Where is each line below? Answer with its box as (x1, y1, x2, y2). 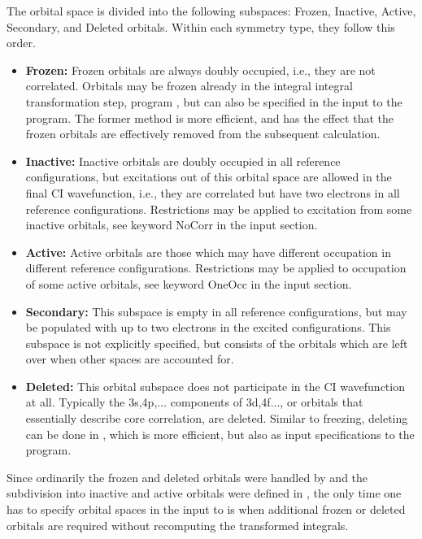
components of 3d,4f (170, 393, 271, 411)
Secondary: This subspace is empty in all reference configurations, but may (25, 302, 407, 319)
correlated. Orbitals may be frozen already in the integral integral (25, 77, 353, 94)
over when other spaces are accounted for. (25, 350, 234, 367)
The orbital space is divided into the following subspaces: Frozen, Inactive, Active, (7, 2, 416, 19)
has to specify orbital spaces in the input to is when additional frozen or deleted (7, 501, 406, 518)
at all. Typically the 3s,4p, (25, 393, 158, 411)
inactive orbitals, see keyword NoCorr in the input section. (25, 216, 318, 233)
